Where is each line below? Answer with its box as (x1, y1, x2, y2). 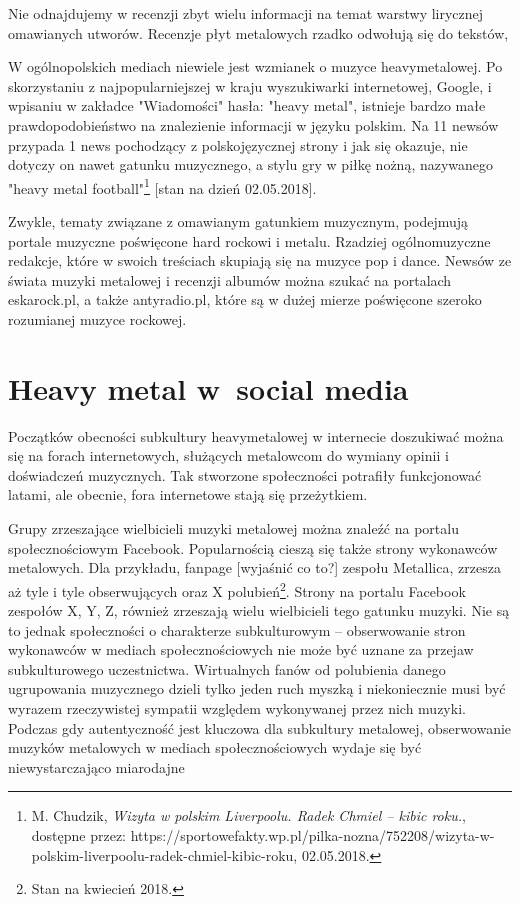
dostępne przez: (31, 825, 127, 846)
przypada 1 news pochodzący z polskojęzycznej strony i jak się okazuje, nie (8, 134, 468, 155)
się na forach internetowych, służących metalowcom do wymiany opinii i (8, 445, 449, 466)
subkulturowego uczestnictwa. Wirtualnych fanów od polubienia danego (8, 658, 446, 679)
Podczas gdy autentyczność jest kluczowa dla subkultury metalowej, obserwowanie (8, 717, 512, 738)
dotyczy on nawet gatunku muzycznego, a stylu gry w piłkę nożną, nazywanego (8, 154, 494, 175)
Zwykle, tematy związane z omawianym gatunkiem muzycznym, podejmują (8, 211, 469, 231)
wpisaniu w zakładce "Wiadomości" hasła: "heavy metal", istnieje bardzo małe (8, 95, 486, 116)
